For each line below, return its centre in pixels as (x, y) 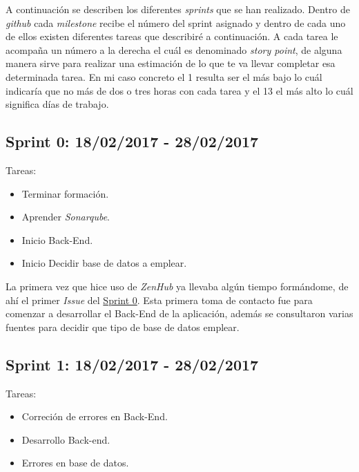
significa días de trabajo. (57, 104)
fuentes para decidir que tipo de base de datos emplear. (123, 327)
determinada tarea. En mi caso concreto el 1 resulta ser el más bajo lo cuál (164, 76)
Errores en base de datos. (75, 463)
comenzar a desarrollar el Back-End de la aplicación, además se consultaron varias (179, 313)
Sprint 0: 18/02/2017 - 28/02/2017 (132, 141)
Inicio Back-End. (57, 239)
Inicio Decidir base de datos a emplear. (104, 263)
